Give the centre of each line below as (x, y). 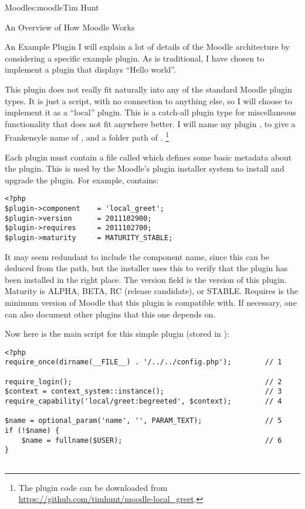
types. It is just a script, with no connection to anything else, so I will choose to (148, 100)
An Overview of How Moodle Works (70, 27)
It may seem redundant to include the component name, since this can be (137, 256)
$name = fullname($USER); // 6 (152, 440)
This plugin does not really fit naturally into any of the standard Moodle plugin (148, 89)
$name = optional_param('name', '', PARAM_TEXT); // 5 (143, 421)
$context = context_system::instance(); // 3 (143, 392)
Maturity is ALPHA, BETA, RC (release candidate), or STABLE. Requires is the (151, 291)
